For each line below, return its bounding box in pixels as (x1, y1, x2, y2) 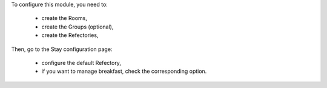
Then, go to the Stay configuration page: (11, 46, 113, 53)
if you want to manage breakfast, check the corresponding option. (41, 67, 207, 75)
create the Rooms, (41, 15, 87, 22)
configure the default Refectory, (41, 59, 121, 66)
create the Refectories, (41, 32, 99, 39)
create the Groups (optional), (41, 23, 114, 30)
